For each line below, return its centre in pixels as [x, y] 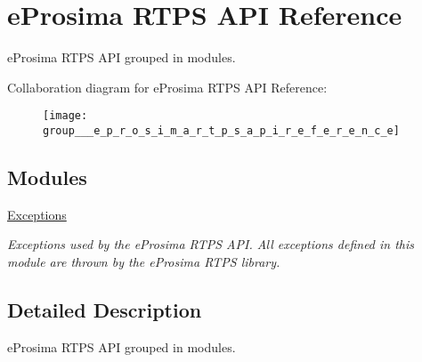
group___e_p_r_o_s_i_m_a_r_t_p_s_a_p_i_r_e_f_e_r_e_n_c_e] [221, 130]
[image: [65, 116]
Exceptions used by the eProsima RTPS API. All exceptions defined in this [211, 244]
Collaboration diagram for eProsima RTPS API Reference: [167, 87]
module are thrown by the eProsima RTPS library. [144, 262]
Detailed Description [105, 310]
